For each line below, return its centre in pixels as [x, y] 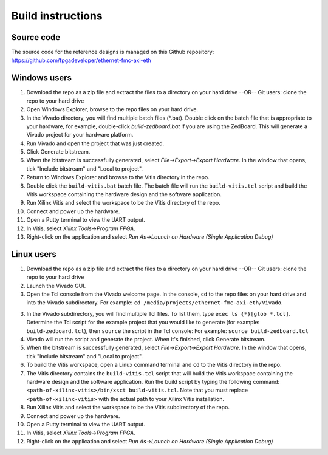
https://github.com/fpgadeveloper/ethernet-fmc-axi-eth [81, 60]
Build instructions [57, 16]
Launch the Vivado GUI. [56, 286]
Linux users [34, 254]
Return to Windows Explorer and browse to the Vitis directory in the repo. [118, 177]
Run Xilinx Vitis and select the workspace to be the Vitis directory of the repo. [124, 203]
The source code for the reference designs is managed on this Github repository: [113, 52]
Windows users [42, 78]
